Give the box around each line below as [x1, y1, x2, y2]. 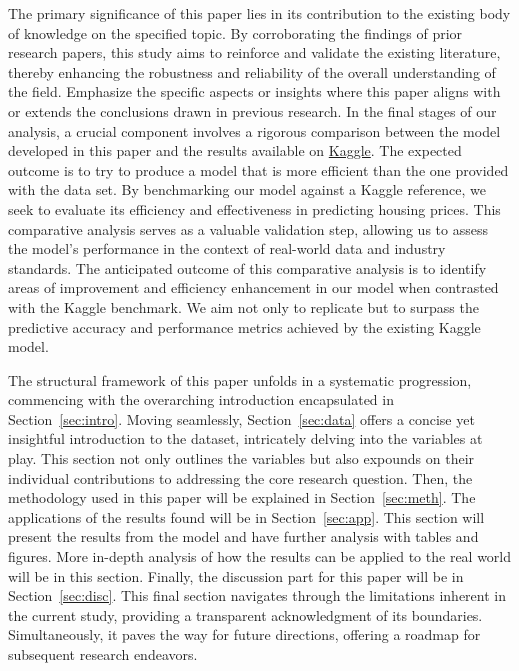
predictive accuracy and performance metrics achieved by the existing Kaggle [8, 316, 481, 337]
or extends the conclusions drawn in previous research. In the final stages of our [8, 100, 497, 121]
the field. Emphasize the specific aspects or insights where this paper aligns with [8, 81, 501, 102]
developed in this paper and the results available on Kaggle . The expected [8, 140, 462, 161]
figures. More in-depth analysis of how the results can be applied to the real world [8, 546, 512, 567]
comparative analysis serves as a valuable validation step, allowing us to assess [8, 218, 488, 239]
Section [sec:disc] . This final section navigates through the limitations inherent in [8, 585, 506, 606]
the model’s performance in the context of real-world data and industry [8, 238, 446, 259]
